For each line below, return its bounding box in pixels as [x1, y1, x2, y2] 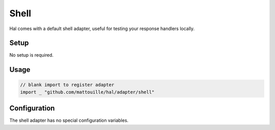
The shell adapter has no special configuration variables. [9, 117, 129, 123]
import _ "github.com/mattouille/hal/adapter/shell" [20, 89, 155, 95]
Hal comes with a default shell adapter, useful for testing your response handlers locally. [9, 25, 195, 32]
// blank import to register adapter [20, 82, 115, 88]
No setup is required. [9, 52, 53, 58]
